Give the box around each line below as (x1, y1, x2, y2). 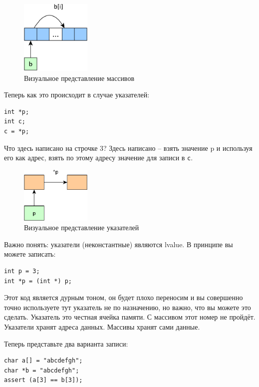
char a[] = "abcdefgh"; (4, 357, 83, 365)
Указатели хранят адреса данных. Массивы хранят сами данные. (4, 321, 200, 332)
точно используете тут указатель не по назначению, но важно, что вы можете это (4, 302, 251, 312)
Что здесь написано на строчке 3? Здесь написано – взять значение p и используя (4, 142, 253, 153)
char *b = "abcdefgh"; (4, 367, 79, 374)
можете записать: (4, 249, 56, 259)
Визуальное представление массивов (24, 72, 134, 83)
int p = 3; (4, 267, 40, 275)
